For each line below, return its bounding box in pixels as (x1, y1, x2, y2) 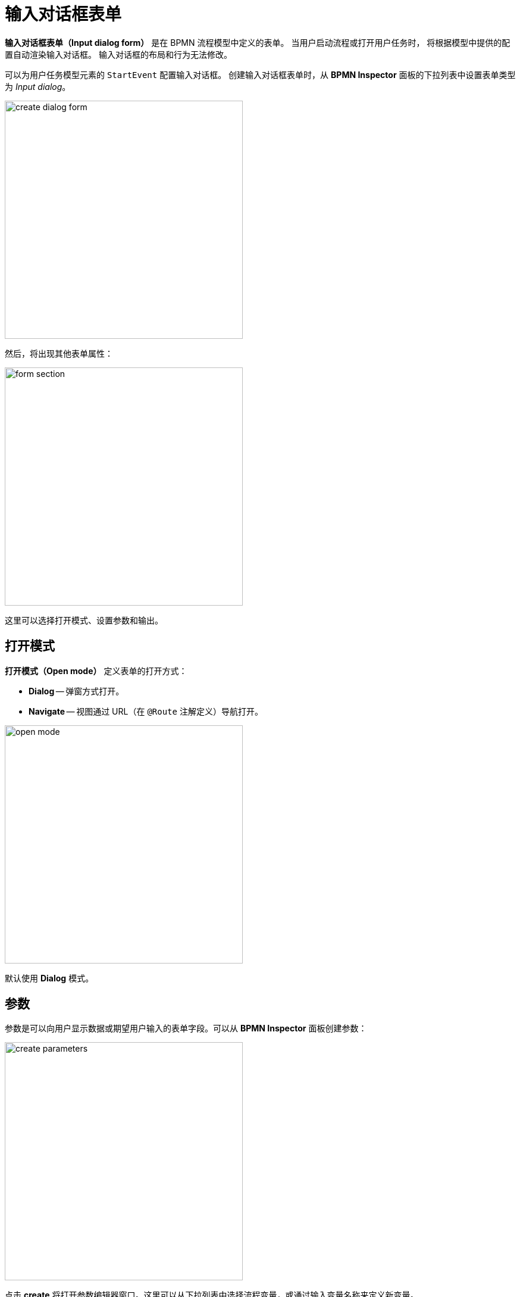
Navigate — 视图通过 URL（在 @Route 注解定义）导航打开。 (29, 706, 263, 716)
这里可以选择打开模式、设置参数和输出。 (5, 615, 163, 625)
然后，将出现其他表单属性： (5, 348, 113, 358)
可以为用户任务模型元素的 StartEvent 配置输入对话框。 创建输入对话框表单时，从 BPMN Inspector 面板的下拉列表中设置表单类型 (5, 69, 516, 80)
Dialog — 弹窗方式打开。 (29, 685, 124, 696)
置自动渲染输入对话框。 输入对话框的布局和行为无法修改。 (5, 49, 232, 60)
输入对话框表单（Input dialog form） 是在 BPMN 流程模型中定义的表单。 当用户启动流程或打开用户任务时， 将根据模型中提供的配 (5, 37, 510, 48)
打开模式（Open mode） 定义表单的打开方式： (5, 665, 187, 676)
